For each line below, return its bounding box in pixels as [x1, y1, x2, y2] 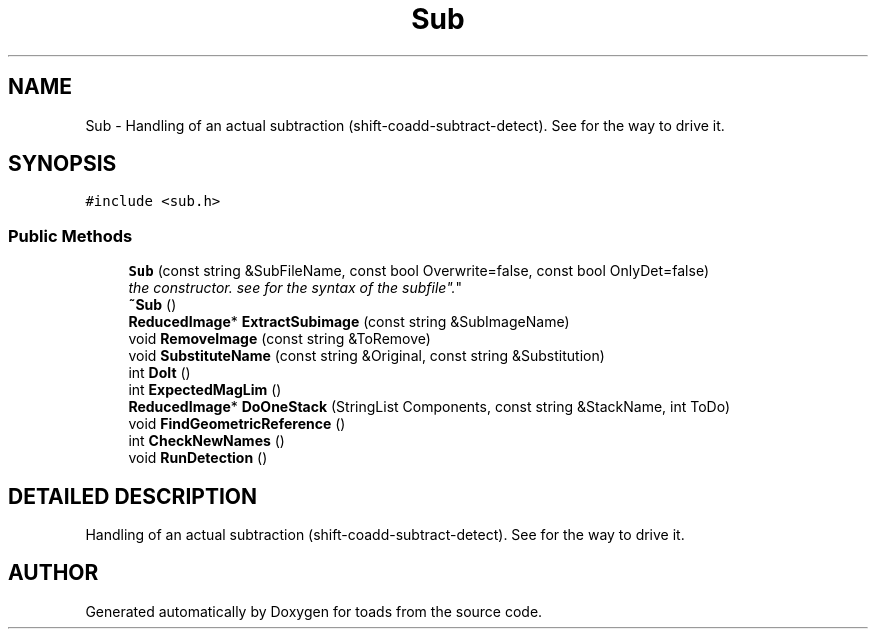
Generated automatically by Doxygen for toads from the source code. [85, 602, 543, 620]
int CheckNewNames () [128, 432, 285, 450]
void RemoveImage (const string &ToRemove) [128, 330, 431, 348]
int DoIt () [128, 364, 191, 382]
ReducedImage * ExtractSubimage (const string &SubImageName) [128, 313, 570, 331]
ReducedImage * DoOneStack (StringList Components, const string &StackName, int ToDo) [128, 398, 730, 416]
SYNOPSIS [8, 151, 117, 177]
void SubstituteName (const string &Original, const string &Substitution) [128, 347, 605, 365]
